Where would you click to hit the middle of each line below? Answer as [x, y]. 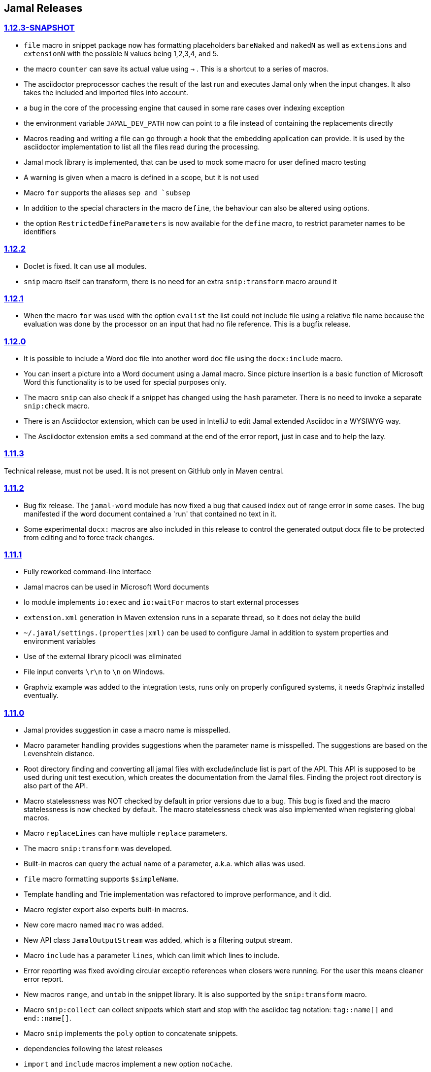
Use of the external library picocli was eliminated [103, 657]
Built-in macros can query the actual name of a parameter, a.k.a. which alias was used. [165, 864]
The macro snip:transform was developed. [98, 849]
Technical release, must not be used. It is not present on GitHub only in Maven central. [144, 471]
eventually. [41, 696]
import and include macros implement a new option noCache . [128, 1064]
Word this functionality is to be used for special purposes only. [125, 382]
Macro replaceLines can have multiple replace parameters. [126, 833]
